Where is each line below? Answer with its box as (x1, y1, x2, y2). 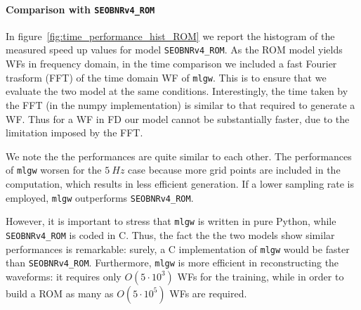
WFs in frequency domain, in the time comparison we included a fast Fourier (6, 56, 337, 71)
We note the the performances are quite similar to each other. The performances (6, 148, 352, 163)
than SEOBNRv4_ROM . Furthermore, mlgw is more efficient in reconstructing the (6, 255, 339, 270)
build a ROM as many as (6, 285, 114, 300)
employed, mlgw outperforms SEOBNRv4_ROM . (6, 190, 194, 205)
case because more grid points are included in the (128, 162, 341, 177)
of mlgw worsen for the (6, 162, 102, 177)
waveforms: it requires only (6, 269, 122, 283)
